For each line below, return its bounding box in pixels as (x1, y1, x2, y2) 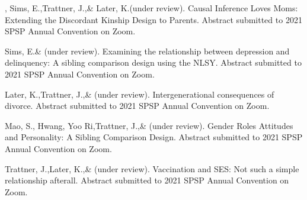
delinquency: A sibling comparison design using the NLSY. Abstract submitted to (5, 56, 302, 69)
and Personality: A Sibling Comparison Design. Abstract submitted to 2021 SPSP (5, 131, 303, 143)
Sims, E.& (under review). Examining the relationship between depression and (5, 44, 290, 57)
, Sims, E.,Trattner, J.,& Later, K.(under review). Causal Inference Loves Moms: (5, 2, 298, 14)
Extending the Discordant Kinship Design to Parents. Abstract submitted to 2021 (5, 13, 302, 25)
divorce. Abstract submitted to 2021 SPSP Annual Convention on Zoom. (5, 99, 270, 112)
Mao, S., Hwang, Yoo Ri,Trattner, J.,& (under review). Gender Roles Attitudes (5, 119, 293, 131)
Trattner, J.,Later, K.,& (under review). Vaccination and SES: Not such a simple (5, 162, 299, 175)
